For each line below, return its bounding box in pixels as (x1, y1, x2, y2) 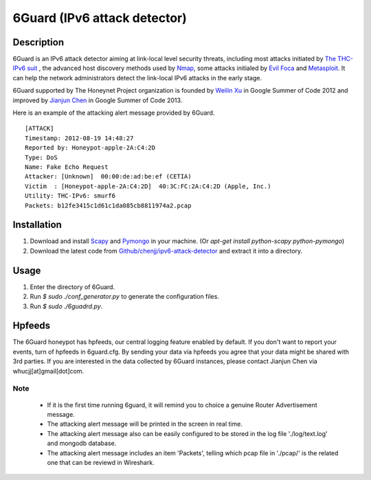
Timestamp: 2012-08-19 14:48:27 (25, 134, 134, 142)
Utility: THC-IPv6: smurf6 (25, 192, 116, 200)
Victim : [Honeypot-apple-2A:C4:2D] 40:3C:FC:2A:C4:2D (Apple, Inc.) (25, 182, 271, 190)
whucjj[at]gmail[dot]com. (12, 367, 85, 375)
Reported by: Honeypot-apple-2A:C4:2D (25, 144, 156, 152)
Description (12, 36, 65, 48)
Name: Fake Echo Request (25, 163, 109, 171)
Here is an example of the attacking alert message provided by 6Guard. (12, 108, 215, 117)
